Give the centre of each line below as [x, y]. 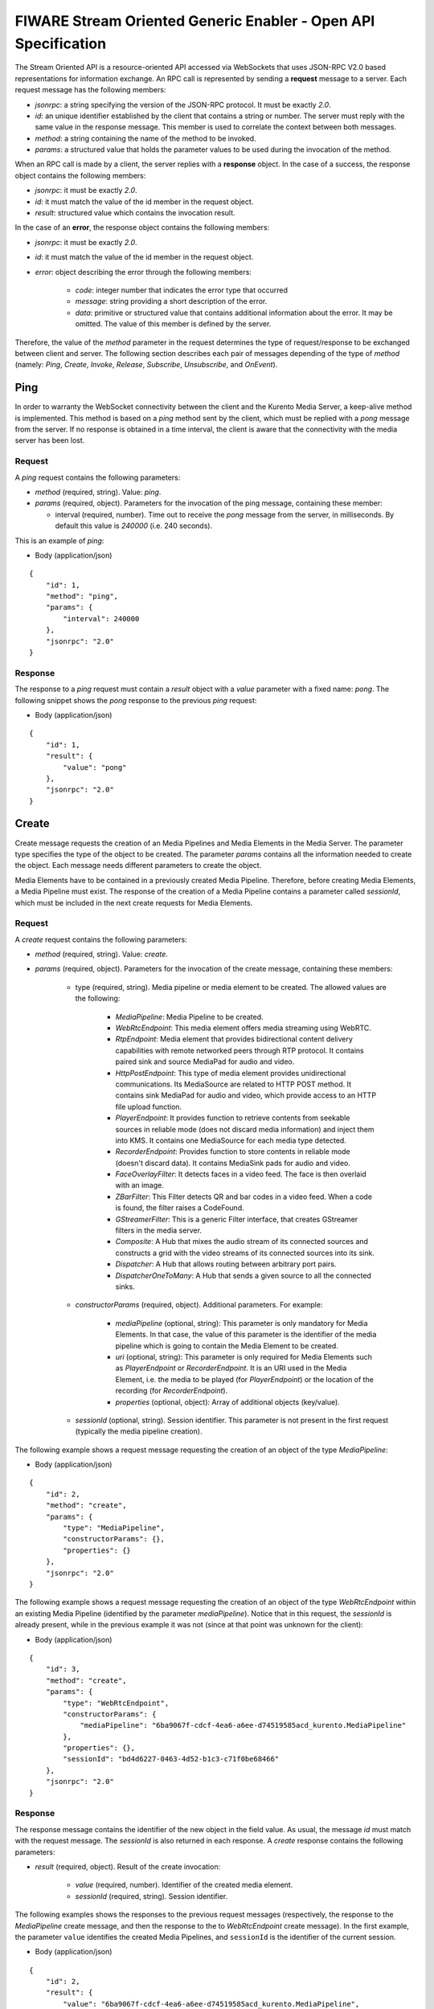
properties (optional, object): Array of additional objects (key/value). [228, 1401]
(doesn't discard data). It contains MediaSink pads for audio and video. [233, 1163]
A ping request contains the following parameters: [98, 477]
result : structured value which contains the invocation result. [135, 213]
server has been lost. [50, 440]
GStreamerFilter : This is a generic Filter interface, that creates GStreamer [237, 1219]
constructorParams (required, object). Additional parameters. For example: [199, 1305]
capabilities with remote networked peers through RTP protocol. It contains [240, 1050]
